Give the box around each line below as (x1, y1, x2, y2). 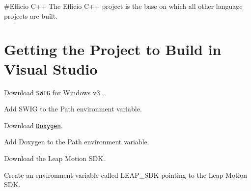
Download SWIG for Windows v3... (4, 87, 106, 97)
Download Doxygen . (4, 120, 63, 130)
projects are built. (4, 10, 58, 21)
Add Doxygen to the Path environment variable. (4, 136, 149, 147)
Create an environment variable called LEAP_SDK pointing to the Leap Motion (4, 169, 248, 180)
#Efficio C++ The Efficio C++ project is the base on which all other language (4, 1, 243, 11)
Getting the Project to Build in (4, 39, 222, 59)
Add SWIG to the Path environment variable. (4, 104, 142, 114)
